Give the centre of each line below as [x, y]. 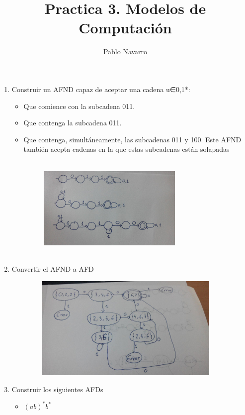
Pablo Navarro [125, 52]
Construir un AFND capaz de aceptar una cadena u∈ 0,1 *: [101, 89]
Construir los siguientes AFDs [57, 389]
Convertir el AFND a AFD [53, 269]
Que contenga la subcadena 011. [73, 123]
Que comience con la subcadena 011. [79, 106]
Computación [125, 28]
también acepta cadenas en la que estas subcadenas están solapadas [126, 149]
